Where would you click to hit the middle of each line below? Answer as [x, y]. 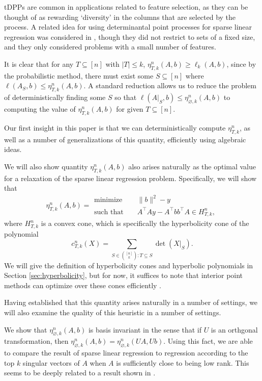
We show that [26, 329]
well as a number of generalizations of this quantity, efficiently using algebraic [125, 139]
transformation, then [36, 341]
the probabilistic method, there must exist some [79, 75]
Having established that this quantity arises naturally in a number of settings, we [131, 302]
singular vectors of [51, 362]
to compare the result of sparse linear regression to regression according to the [126, 353]
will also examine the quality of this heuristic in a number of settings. [113, 312]
